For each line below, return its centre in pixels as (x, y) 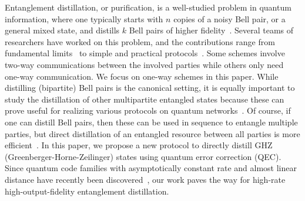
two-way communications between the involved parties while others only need (144, 64)
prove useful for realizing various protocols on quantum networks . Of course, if (148, 110)
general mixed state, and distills (62, 30)
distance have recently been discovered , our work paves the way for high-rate (145, 179)
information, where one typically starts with (84, 18)
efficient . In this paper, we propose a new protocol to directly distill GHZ (139, 145)
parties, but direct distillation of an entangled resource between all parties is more (152, 133)
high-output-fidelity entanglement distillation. (87, 191)
